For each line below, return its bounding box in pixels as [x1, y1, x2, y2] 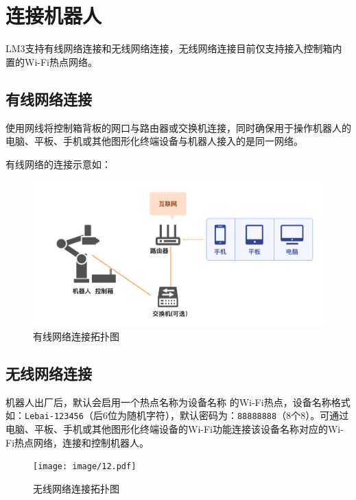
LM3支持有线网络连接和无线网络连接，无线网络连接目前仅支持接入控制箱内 [5, 41, 342, 56]
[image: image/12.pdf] [33, 462, 137, 472]
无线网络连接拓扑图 [33, 481, 119, 495]
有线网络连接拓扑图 [33, 329, 119, 343]
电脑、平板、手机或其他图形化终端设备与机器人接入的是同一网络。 [5, 134, 303, 148]
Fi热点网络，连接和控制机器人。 [5, 435, 150, 449]
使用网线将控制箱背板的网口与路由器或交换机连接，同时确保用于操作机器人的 [5, 120, 351, 134]
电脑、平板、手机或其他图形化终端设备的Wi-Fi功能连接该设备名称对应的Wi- [5, 421, 344, 436]
